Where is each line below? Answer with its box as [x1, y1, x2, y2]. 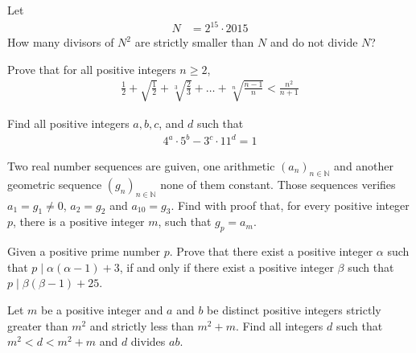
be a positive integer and [41, 301, 163, 318]
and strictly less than [89, 317, 194, 334]
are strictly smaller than [134, 34, 254, 51]
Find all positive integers [7, 114, 130, 131]
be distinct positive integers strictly [207, 301, 381, 318]
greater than [7, 317, 68, 334]
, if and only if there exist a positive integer [119, 258, 334, 275]
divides [130, 333, 166, 350]
